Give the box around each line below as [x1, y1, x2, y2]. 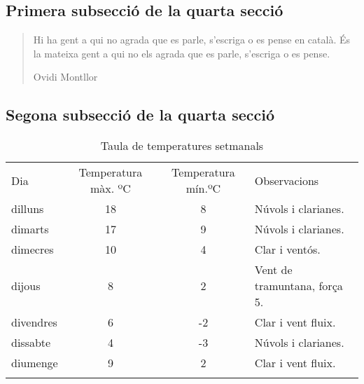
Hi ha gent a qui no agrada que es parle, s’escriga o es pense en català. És [33, 32, 351, 47]
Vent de [254, 261, 293, 278]
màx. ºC [90, 180, 131, 197]
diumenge [11, 355, 58, 371]
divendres [11, 314, 57, 331]
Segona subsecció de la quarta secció [6, 104, 274, 125]
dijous [11, 277, 41, 294]
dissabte [11, 334, 51, 351]
